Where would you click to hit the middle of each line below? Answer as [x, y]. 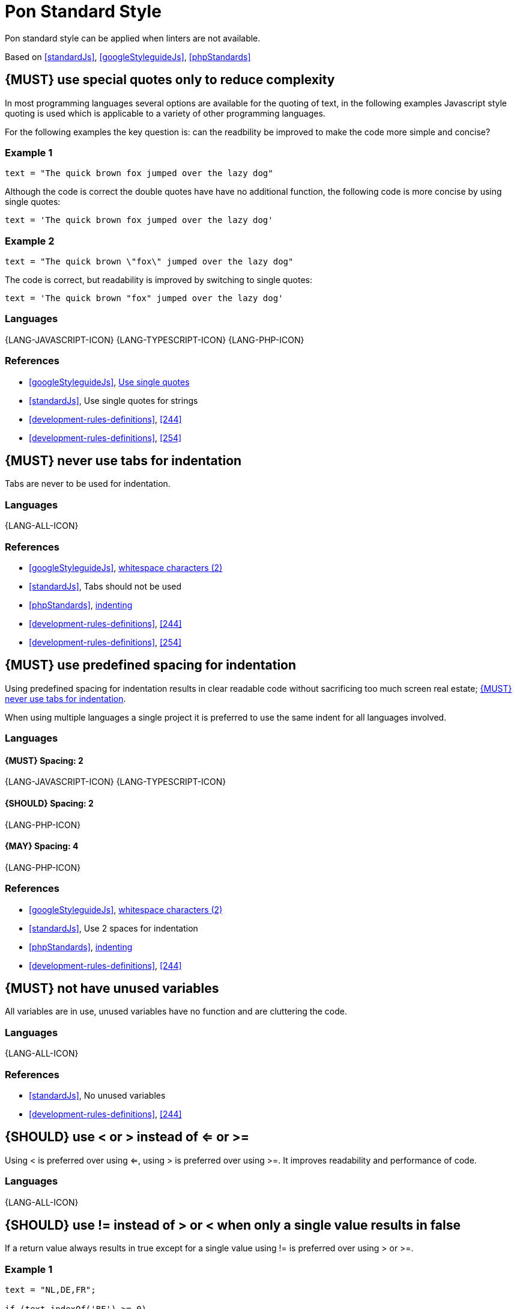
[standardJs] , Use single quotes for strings [113, 400]
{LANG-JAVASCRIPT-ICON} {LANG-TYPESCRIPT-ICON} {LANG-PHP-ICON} [155, 340]
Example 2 [30, 241]
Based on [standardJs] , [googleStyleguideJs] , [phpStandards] [128, 56]
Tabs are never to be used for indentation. [88, 484]
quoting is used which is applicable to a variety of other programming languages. [165, 113]
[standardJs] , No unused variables [97, 1095]
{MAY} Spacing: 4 [42, 846]
